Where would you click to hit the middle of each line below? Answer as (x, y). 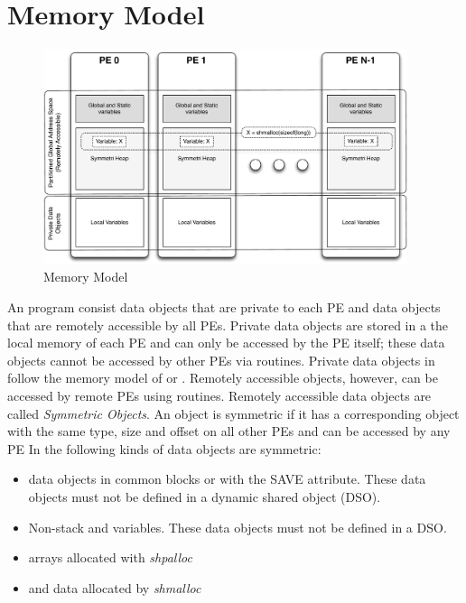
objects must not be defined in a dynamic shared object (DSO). (205, 497)
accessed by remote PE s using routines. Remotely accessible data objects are (219, 396)
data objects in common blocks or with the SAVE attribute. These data (227, 479)
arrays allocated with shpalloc (110, 557)
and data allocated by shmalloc (115, 587)
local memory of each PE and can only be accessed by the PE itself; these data (226, 343)
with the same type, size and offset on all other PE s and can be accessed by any (229, 431)
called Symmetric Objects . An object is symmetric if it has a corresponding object (233, 413)
